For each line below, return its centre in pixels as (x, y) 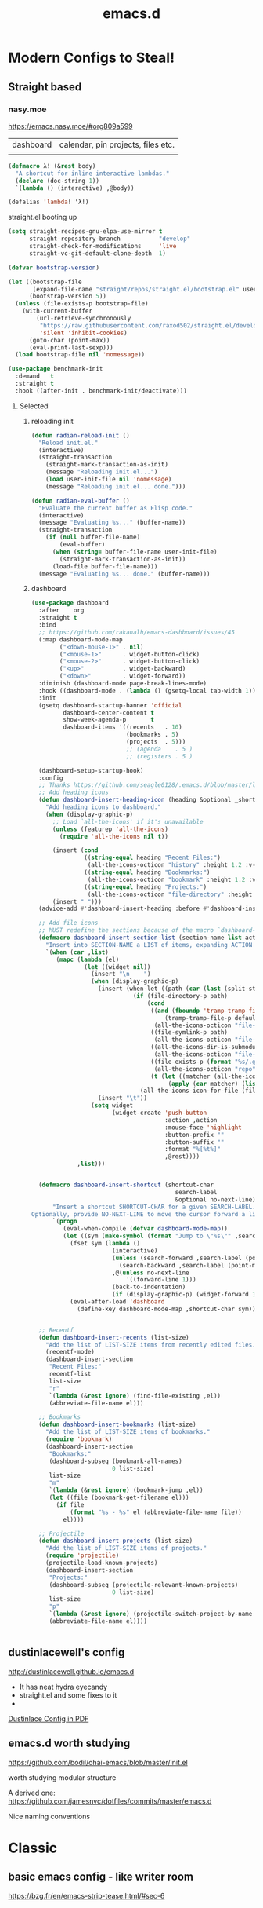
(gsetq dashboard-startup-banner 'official (110, 705)
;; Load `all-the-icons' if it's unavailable (128, 821)
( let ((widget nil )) (117, 967)
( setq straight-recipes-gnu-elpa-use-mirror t (85, 232)
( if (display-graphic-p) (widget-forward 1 (184, 1295)
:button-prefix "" (194, 1135)
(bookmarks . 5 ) (152, 735)
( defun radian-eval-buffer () (81, 501)
